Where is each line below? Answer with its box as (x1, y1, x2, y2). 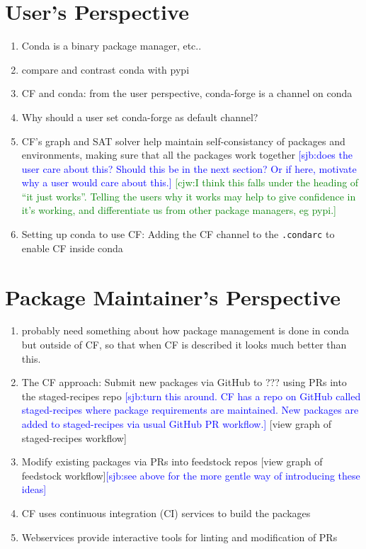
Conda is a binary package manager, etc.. (21, 38, 202, 53)
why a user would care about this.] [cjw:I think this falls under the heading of (21, 175, 359, 190)
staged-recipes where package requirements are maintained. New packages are (21, 402, 359, 417)
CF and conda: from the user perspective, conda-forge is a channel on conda (21, 86, 353, 101)
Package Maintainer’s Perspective (5, 282, 341, 311)
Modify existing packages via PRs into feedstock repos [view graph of (21, 454, 323, 469)
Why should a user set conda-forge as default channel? (21, 109, 258, 124)
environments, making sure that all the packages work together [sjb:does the (21, 147, 353, 162)
